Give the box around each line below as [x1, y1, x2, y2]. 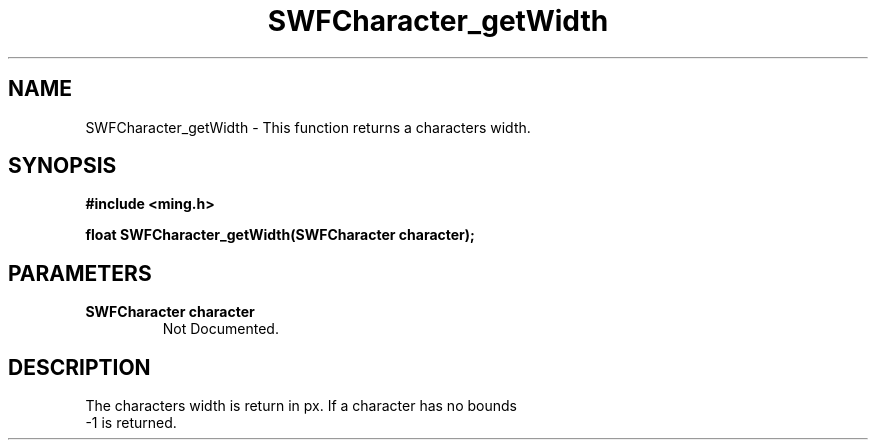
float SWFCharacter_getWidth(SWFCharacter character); [85, 226, 475, 244]
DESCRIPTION [8, 354, 151, 380]
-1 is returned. [85, 414, 177, 432]
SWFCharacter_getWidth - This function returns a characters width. [85, 118, 531, 136]
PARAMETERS [8, 260, 152, 286]
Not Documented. [162, 320, 279, 338]
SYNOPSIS [8, 153, 117, 179]
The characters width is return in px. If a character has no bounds [85, 397, 517, 415]
